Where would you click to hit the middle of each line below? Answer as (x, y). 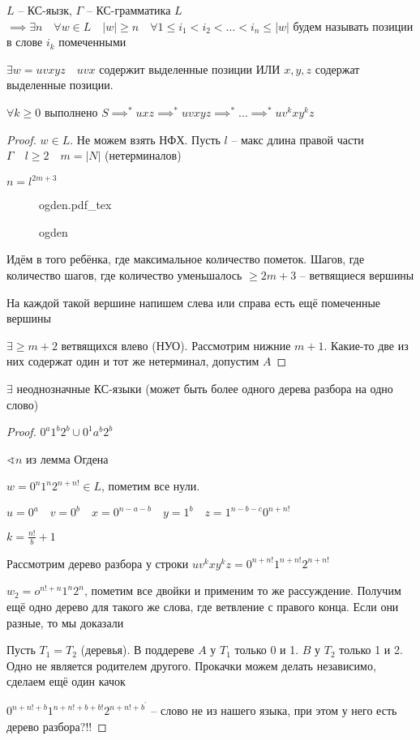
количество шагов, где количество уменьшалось (124, 275)
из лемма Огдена (67, 458)
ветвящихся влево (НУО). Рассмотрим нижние (176, 345)
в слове (25, 42)
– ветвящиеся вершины (357, 275)
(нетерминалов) (143, 155)
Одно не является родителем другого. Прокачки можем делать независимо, (191, 665)
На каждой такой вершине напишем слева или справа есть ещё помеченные (194, 302)
